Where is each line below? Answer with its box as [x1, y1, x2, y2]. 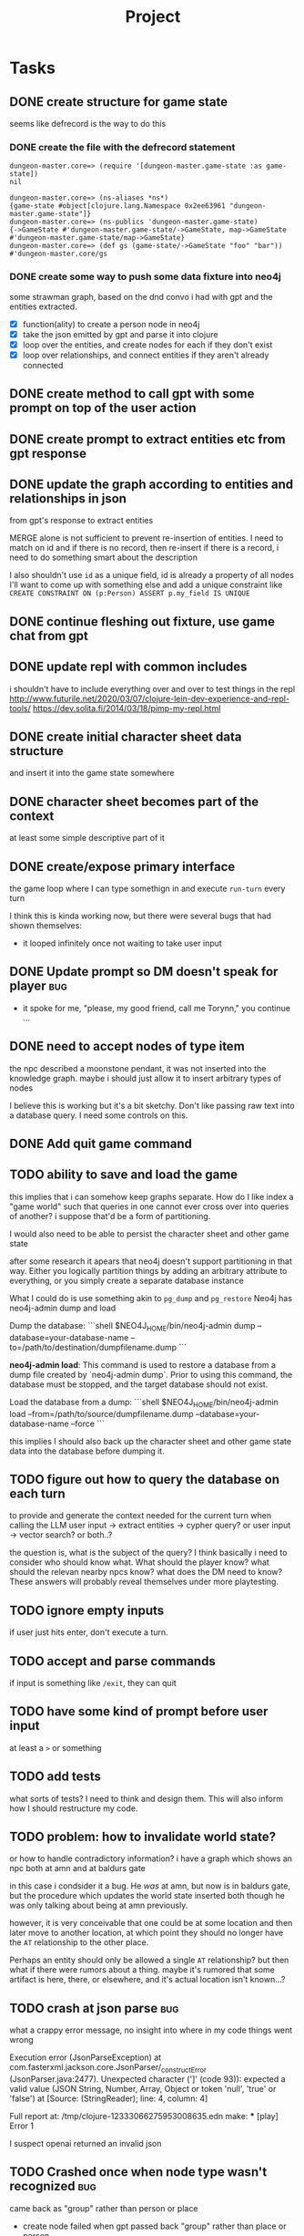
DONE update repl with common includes [9, 659, 248, 675]
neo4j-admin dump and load [9, 1302, 117, 1313]
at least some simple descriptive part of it [9, 833, 166, 844]
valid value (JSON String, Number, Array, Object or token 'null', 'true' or [9, 2083, 277, 2094]
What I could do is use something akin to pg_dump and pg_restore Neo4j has [9, 1292, 293, 1303]
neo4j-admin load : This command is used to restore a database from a [9, 1359, 276, 1370]
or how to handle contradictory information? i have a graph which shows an [9, 1853, 293, 1864]
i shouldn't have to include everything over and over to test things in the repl [9, 683, 296, 694]
